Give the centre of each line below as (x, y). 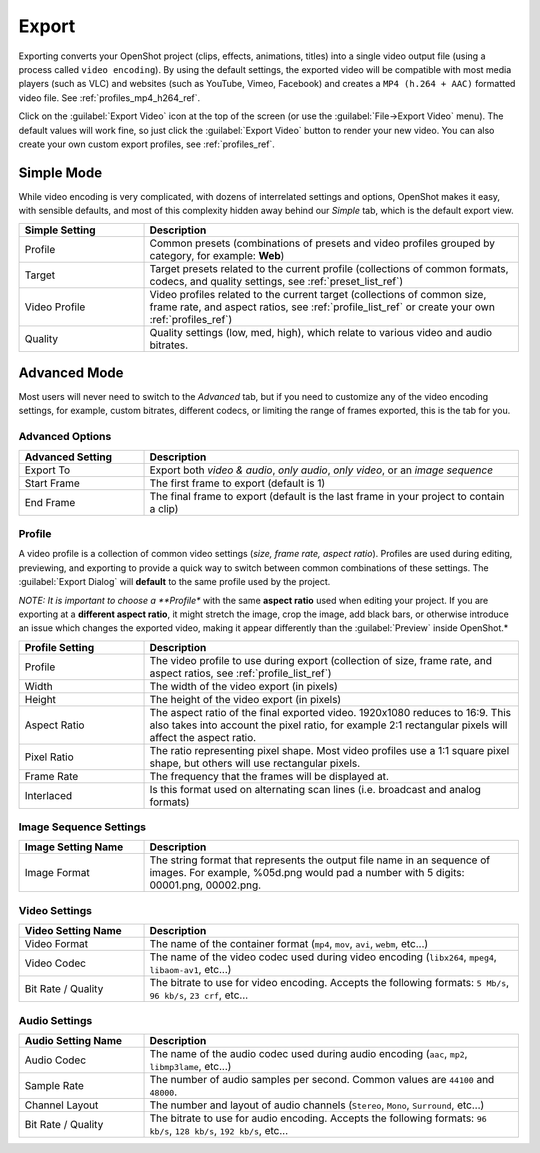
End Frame (50, 502)
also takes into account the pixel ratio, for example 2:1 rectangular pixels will (328, 725)
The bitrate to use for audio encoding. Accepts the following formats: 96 (318, 1118)
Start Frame (52, 483)
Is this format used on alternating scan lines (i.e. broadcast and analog (315, 789)
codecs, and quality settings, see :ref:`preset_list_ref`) (276, 281)
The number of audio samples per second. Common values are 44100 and (322, 1079)
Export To (47, 470)
